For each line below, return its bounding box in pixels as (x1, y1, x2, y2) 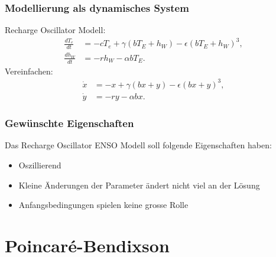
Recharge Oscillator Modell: (5, 24, 106, 36)
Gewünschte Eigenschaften (5, 116, 134, 131)
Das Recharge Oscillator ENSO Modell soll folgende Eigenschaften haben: (5, 139, 272, 151)
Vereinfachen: (5, 64, 53, 77)
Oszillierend (18, 158, 61, 171)
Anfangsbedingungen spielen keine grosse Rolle (18, 199, 189, 211)
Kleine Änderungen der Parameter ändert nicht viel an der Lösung (18, 178, 260, 191)
